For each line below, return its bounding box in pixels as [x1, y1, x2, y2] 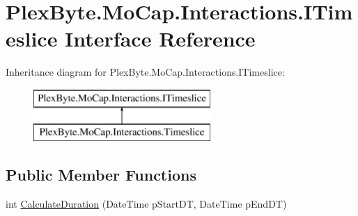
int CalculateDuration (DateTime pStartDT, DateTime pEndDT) [6, 197, 287, 211]
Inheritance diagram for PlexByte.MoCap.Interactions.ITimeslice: [6, 65, 285, 79]
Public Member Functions [6, 164, 196, 185]
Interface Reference [65, 24, 256, 53]
